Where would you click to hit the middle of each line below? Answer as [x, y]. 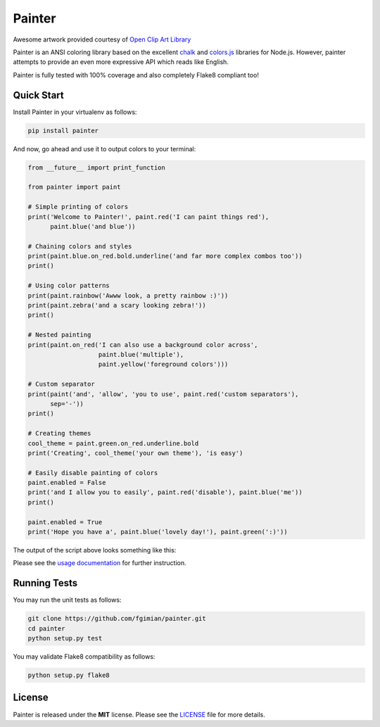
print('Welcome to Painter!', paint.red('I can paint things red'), [148, 217]
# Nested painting [59, 335]
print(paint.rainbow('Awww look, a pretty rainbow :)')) [128, 295]
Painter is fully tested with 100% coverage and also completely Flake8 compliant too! [136, 75]
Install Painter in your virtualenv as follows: [75, 112]
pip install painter [63, 131]
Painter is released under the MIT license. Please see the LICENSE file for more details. [139, 714]
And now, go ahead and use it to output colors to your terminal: [104, 148]
